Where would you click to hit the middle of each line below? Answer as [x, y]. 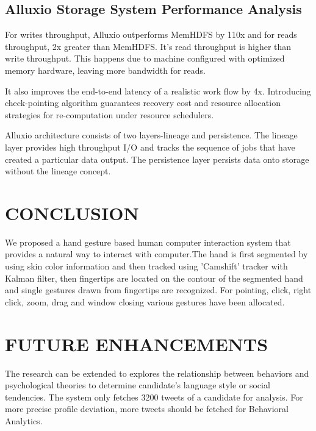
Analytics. [24, 420]
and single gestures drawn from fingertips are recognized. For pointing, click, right [158, 290]
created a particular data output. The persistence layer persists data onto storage [157, 159]
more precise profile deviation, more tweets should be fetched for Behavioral [147, 409]
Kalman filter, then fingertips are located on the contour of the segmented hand [154, 278]
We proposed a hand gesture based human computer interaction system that [148, 242]
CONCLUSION [72, 212]
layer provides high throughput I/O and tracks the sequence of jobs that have [150, 147]
